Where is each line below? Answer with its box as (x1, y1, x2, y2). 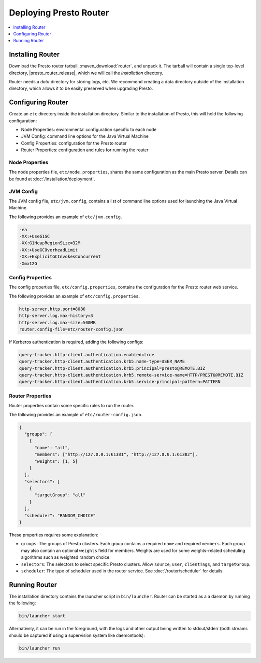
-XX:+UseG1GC (19, 234, 50, 239)
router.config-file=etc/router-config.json (19, 326, 124, 332)
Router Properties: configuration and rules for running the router (21, 147, 149, 153)
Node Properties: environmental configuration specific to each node (21, 126, 157, 133)
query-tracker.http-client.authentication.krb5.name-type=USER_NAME (19, 359, 185, 364)
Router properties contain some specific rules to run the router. (9, 403, 135, 409)
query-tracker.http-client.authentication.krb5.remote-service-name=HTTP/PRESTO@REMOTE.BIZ (19, 372, 244, 378)
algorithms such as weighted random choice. (21, 554, 111, 560)
